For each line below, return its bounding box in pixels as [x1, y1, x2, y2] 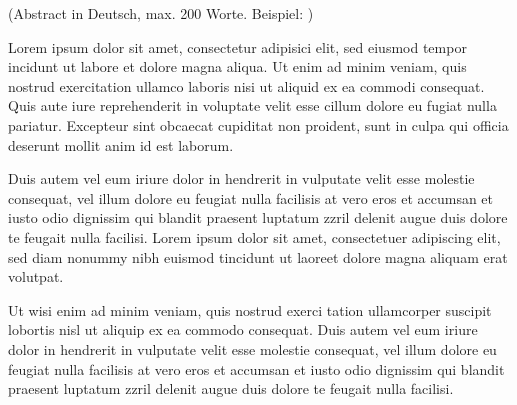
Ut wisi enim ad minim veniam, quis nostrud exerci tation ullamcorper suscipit [8, 299, 492, 320]
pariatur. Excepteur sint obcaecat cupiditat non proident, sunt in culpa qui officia [8, 114, 509, 135]
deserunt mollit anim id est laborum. [8, 134, 234, 155]
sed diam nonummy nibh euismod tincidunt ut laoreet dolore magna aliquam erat [8, 246, 508, 267]
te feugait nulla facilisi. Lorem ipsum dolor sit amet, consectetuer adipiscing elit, [8, 226, 501, 247]
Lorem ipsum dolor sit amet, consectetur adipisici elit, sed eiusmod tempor [8, 36, 467, 57]
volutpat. [8, 266, 64, 287]
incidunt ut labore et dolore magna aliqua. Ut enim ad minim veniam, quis [8, 56, 467, 77]
